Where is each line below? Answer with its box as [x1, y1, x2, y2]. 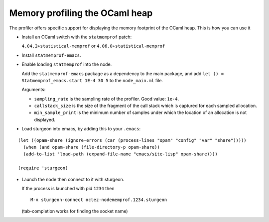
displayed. [34, 116, 56, 122]
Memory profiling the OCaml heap [9, 7, 153, 18]
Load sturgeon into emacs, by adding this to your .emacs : [21, 126, 141, 132]
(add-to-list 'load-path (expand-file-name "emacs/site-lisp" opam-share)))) [23, 151, 218, 157]
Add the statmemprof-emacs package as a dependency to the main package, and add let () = [21, 70, 224, 77]
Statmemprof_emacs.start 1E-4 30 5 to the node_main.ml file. [21, 77, 163, 83]
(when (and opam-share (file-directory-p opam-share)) [23, 144, 160, 150]
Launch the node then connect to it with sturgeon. [21, 176, 125, 182]
